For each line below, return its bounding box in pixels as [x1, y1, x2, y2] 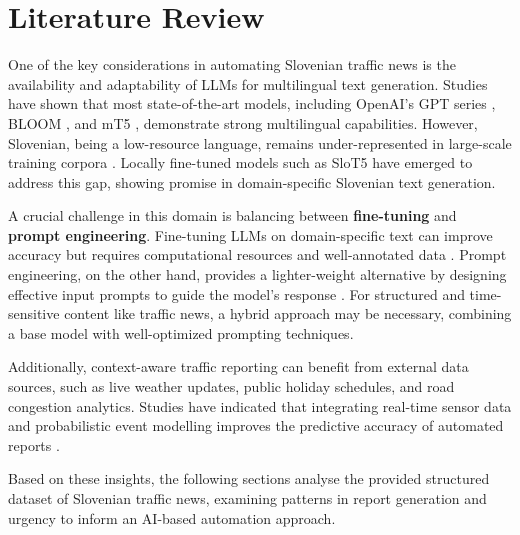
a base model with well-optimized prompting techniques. [8, 322, 354, 343]
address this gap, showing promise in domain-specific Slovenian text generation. [8, 171, 496, 192]
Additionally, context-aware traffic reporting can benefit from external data [8, 356, 469, 377]
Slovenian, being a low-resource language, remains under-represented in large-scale [8, 132, 512, 153]
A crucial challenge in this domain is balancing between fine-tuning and [8, 205, 457, 226]
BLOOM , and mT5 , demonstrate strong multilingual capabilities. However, [8, 112, 478, 133]
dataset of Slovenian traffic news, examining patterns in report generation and [8, 488, 487, 508]
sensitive [8, 303, 60, 324]
